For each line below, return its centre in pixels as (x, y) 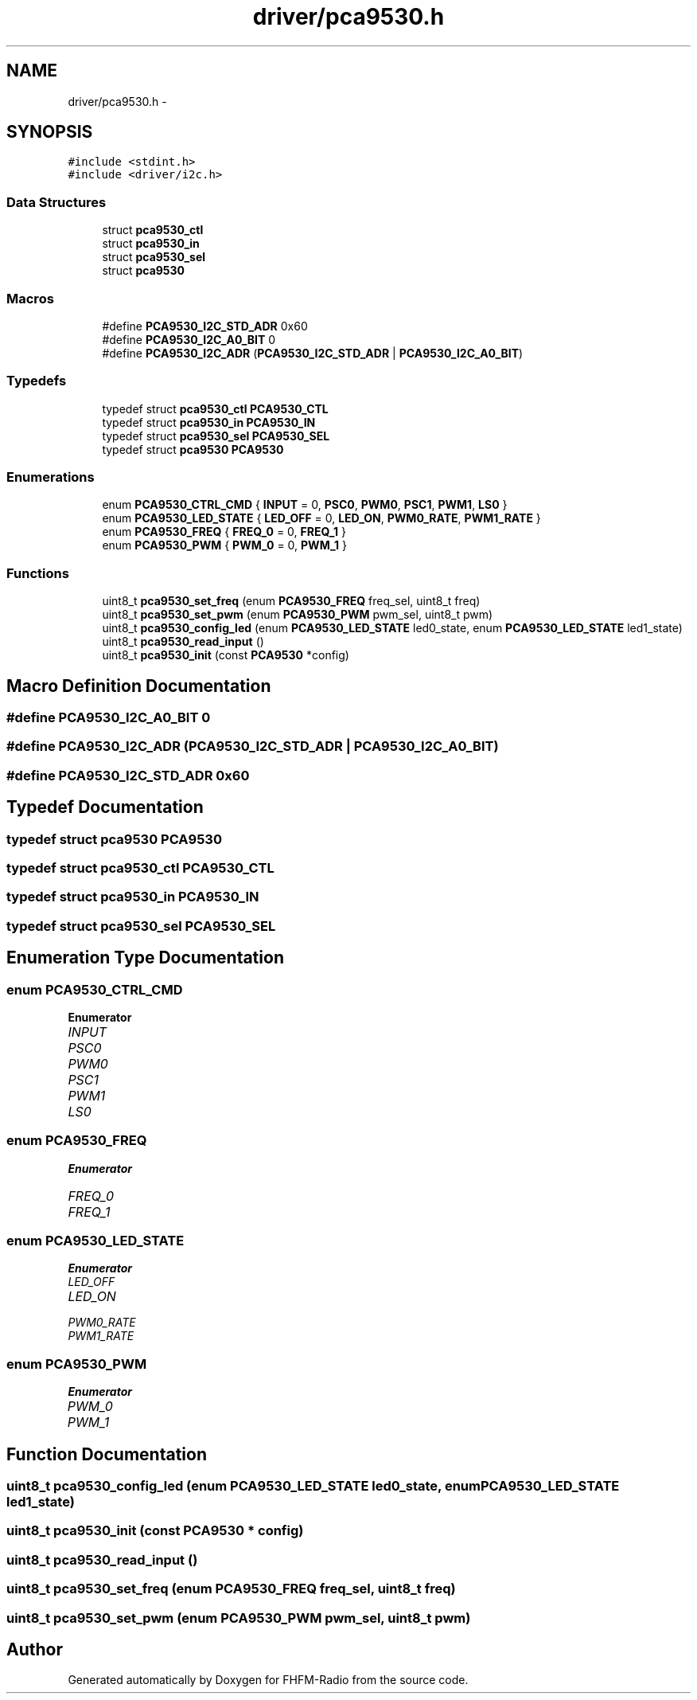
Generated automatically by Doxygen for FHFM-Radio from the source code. (268, 1680)
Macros (30, 298)
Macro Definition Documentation (139, 686)
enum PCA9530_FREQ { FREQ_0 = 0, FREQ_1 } (224, 532)
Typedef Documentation (105, 807)
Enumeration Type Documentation (145, 958)
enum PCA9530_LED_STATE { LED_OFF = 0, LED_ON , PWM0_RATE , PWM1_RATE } (321, 518)
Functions (38, 573)
